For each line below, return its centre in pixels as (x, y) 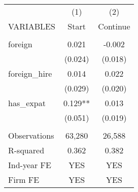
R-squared (26, 150)
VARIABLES (32, 26)
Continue (114, 26)
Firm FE (24, 180)
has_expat (27, 103)
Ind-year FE (30, 165)
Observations (31, 135)
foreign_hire (30, 73)
